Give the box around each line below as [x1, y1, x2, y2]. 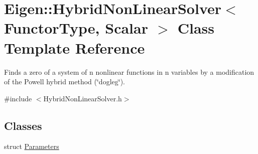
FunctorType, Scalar [4, 18, 148, 38]
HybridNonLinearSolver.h [43, 93, 122, 103]
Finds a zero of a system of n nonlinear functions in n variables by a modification [4, 66, 254, 77]
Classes [4, 117, 42, 133]
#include [4, 93, 32, 103]
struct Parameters [4, 141, 59, 151]
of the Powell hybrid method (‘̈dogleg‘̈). [4, 76, 125, 87]
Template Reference [4, 37, 145, 58]
